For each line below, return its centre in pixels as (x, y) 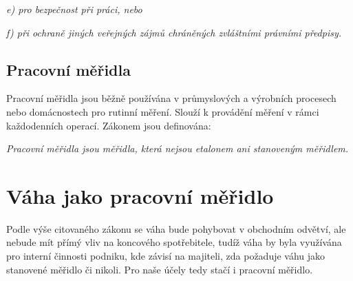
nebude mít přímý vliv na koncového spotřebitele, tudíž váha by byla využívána (174, 242)
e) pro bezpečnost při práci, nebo (74, 9)
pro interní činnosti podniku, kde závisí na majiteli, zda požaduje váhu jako (166, 256)
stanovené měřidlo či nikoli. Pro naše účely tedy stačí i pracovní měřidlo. (160, 269)
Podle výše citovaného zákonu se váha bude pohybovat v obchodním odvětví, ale (176, 228)
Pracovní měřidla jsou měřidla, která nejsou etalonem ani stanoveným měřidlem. (178, 148)
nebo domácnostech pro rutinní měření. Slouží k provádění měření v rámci (163, 111)
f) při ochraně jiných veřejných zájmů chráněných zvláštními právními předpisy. (174, 32)
